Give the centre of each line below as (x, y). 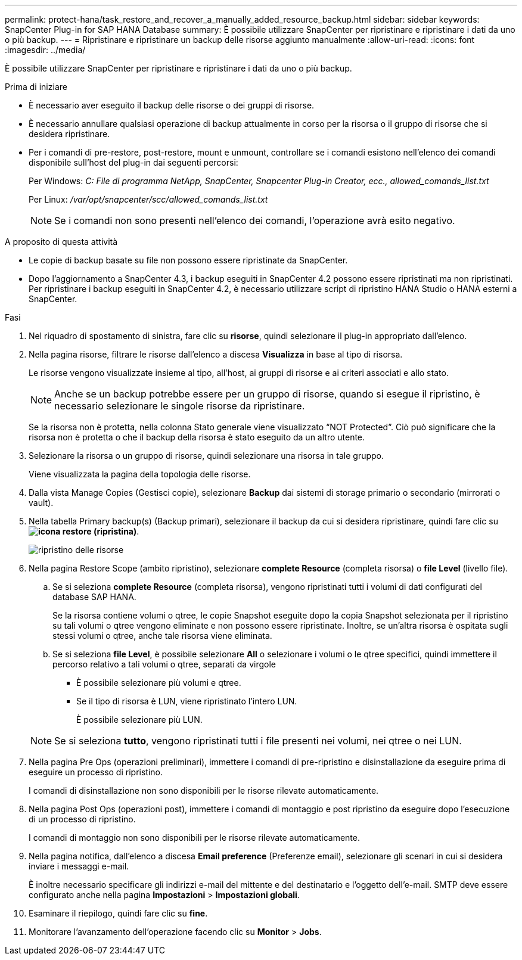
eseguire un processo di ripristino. (96, 772)
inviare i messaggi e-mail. (79, 866)
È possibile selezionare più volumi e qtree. (159, 683)
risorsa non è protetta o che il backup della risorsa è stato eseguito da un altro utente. (197, 437)
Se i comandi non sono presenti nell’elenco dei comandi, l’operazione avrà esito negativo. (255, 220)
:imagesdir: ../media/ (45, 50)
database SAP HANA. (94, 597)
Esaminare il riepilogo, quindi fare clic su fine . (118, 913)
